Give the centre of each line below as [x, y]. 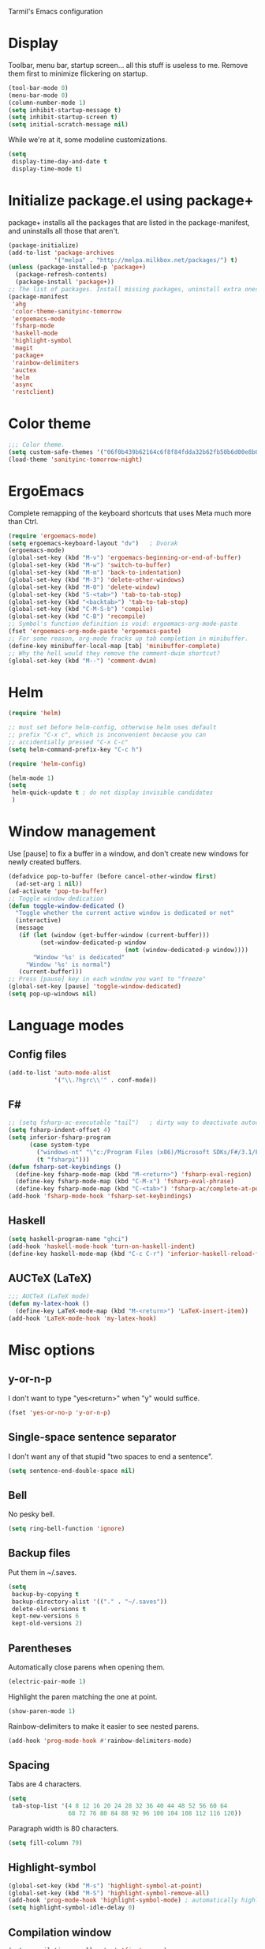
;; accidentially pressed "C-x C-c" [68, 742]
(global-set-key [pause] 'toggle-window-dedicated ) [95, 987]
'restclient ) [33, 392]
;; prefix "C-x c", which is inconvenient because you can [107, 735]
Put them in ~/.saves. [43, 1572]
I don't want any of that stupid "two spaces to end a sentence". [110, 1456]
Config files [37, 1054]
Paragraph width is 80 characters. [63, 1828]
